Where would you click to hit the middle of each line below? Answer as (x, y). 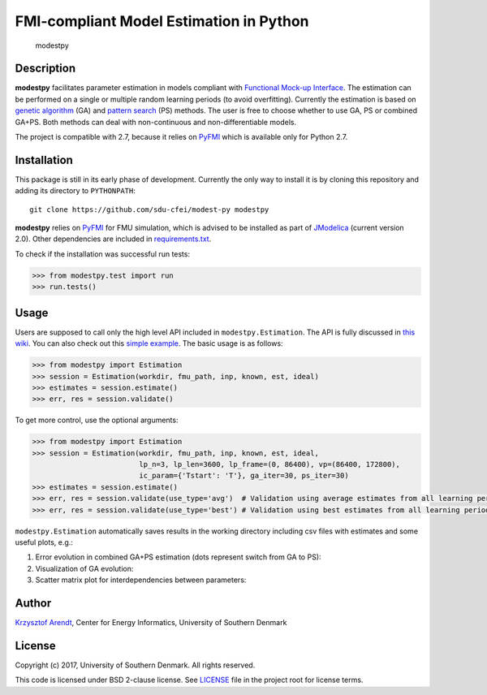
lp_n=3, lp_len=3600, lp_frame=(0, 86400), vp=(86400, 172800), (270, 464)
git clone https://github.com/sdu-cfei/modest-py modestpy (149, 209)
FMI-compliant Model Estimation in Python (162, 21)
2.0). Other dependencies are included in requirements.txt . (113, 239)
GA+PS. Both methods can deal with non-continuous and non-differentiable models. (155, 122)
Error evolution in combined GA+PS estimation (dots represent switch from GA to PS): (178, 557)
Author (33, 603)
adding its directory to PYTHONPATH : (75, 191)
